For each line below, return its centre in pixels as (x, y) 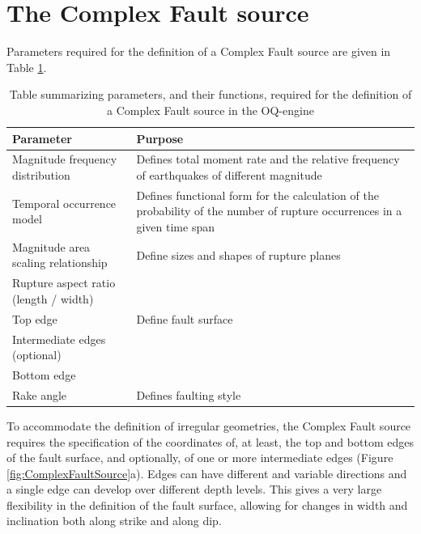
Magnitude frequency (65, 159)
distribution (41, 174)
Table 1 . (27, 67)
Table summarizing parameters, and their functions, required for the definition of (210, 94)
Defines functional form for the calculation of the (257, 195)
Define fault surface (185, 318)
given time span (175, 226)
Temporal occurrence (64, 203)
